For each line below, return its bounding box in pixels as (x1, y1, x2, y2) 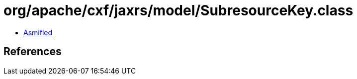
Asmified (23, 28, 53, 37)
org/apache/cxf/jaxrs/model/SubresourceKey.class (3, 2, 354, 19)
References (3, 45, 62, 58)
